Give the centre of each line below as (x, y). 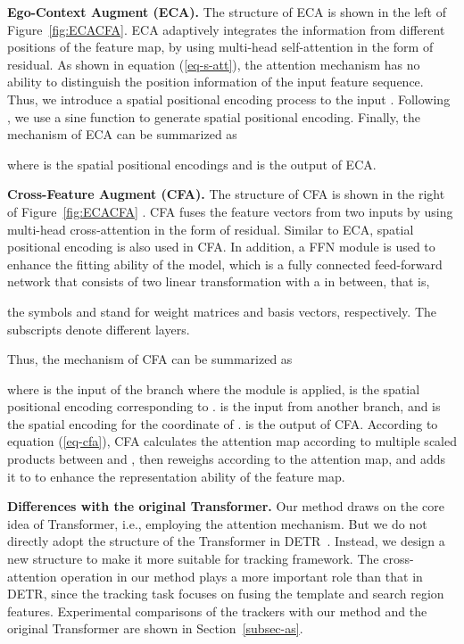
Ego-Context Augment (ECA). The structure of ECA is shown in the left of (227, 12)
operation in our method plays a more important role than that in (242, 576)
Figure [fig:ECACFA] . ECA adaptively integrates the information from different (226, 29)
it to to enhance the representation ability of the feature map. (176, 476)
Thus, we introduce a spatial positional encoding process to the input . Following (229, 99)
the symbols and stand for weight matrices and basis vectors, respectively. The (222, 311)
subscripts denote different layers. (99, 329)
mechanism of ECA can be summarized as (122, 134)
